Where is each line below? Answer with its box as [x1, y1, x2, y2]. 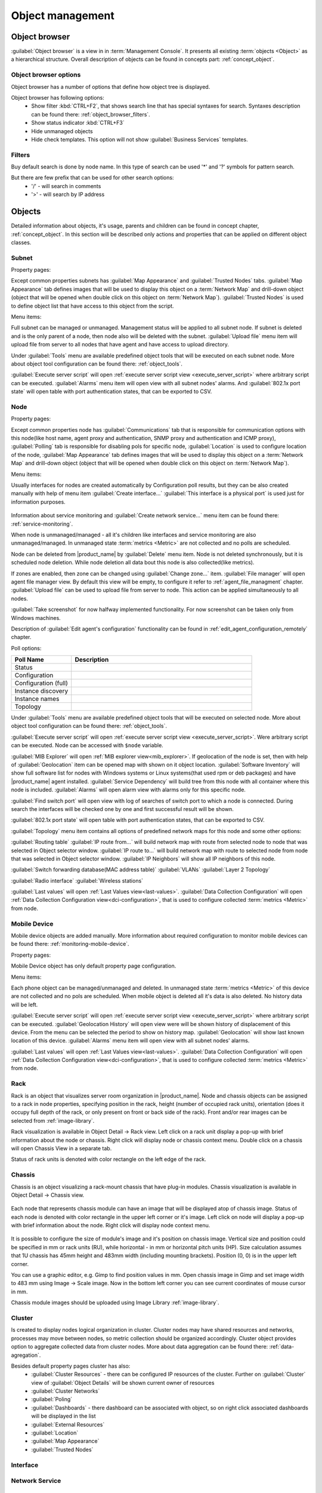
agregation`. [11, 1351, 41, 1359]
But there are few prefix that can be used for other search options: [11, 174, 174, 182]
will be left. [11, 1001, 38, 1008]
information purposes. [11, 498, 66, 505]
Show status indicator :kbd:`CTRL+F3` [31, 119, 125, 127]
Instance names [14, 695, 60, 703]
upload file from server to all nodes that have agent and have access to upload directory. [11, 341, 230, 348]
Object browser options [11, 70, 81, 79]
